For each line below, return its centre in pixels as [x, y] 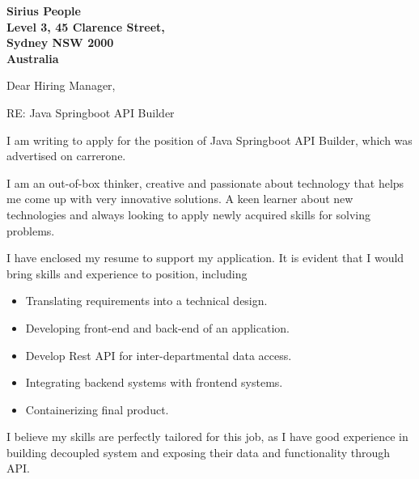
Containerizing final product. [97, 409]
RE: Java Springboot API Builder [91, 112]
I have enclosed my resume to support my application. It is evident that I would [205, 258]
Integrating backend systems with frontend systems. [154, 382]
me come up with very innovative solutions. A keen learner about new [180, 199]
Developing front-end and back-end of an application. [157, 327]
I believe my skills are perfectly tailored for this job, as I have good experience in [207, 437]
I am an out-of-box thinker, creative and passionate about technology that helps [205, 182]
